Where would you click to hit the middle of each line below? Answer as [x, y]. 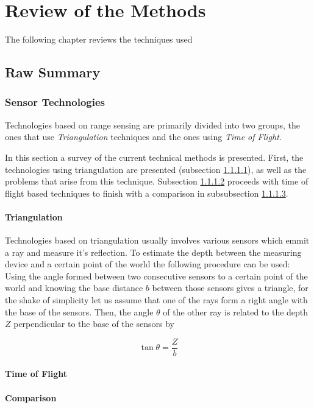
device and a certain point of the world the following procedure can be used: [148, 264]
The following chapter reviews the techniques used [99, 39]
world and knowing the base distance [74, 288]
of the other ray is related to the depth [236, 311]
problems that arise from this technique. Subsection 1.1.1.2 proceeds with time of [157, 181]
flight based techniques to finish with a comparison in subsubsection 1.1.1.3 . [147, 193]
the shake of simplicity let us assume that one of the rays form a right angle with [156, 300]
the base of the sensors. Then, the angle [79, 311]
